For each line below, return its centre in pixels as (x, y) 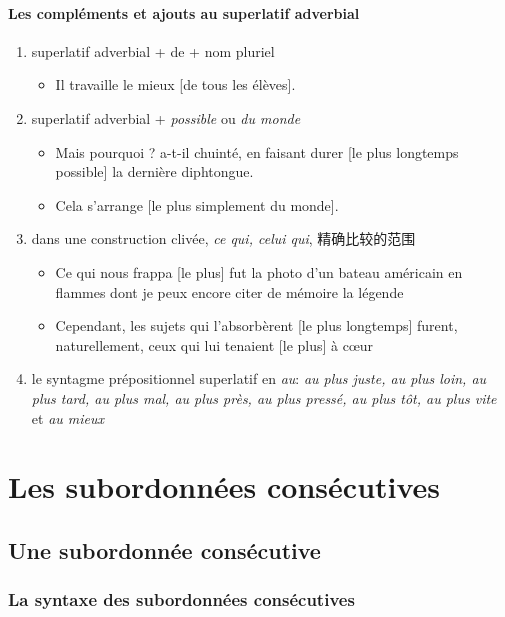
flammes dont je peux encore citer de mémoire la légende (229, 291)
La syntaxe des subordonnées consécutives (181, 599)
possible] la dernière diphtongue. (154, 171)
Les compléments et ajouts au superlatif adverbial (184, 12)
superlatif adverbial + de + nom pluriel (153, 50)
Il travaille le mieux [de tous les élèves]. (175, 84)
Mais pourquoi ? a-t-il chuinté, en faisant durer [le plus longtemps (257, 151)
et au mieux (68, 417)
